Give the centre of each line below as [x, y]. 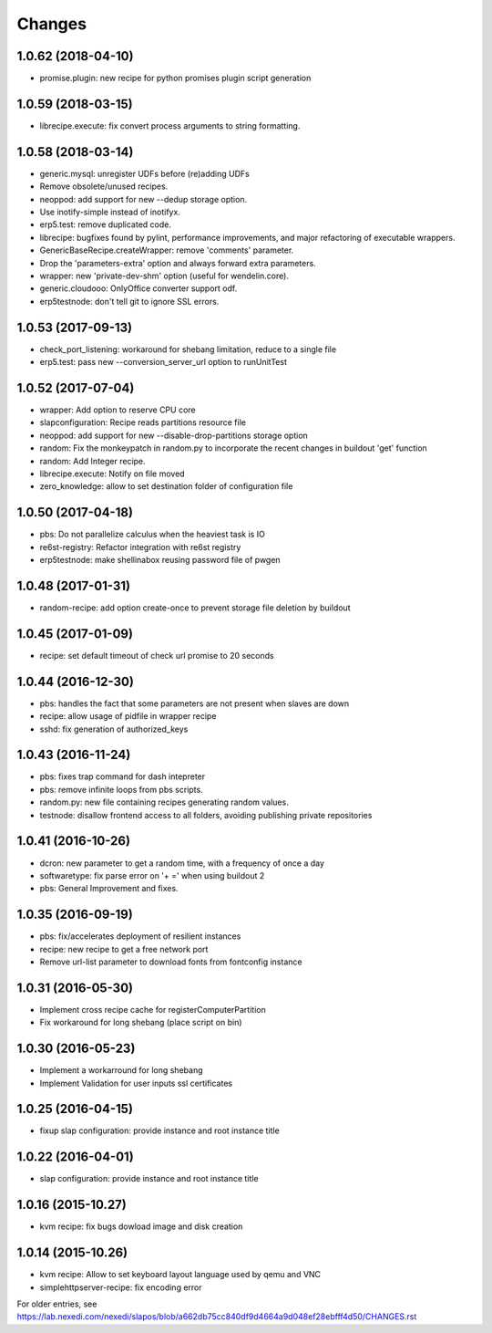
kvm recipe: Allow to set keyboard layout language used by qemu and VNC [180, 1275]
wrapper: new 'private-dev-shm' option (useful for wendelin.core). [164, 276]
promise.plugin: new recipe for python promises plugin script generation [175, 78]
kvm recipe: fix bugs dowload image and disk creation [141, 1226]
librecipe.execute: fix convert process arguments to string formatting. [170, 125]
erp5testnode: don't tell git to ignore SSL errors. [129, 301]
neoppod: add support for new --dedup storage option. [143, 199]
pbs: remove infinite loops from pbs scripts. [122, 789]
